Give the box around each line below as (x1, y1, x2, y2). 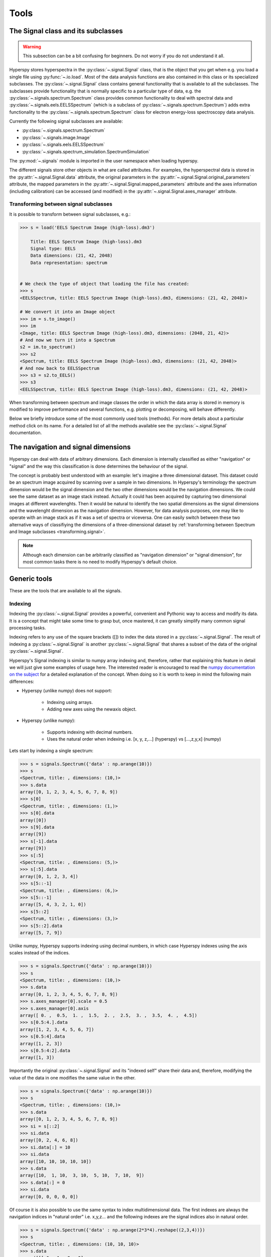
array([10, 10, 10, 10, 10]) (20, 1158, 92, 1164)
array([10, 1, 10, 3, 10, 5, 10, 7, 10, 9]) (20, 1173, 145, 1179)
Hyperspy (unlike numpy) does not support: (22, 688, 112, 694)
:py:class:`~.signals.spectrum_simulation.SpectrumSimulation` (22, 148, 150, 154)
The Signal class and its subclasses (9, 27, 123, 35)
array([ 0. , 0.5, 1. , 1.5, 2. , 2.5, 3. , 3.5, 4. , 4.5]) (20, 1012, 198, 1018)
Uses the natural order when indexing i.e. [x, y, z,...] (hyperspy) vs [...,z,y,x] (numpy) (47, 736, 221, 742)
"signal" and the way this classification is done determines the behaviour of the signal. (9, 463, 188, 469)
